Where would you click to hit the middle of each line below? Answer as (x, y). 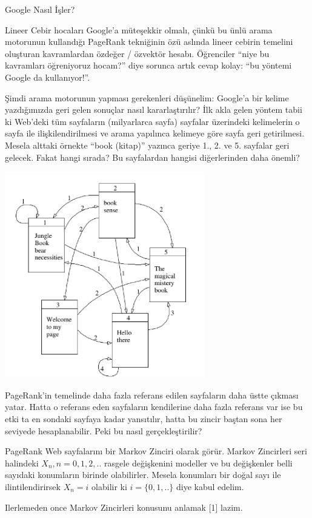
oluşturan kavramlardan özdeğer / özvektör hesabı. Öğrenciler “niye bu (137, 53)
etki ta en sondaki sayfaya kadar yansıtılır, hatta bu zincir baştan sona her (144, 419)
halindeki (22, 462)
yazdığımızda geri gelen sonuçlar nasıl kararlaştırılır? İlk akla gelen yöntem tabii (154, 109)
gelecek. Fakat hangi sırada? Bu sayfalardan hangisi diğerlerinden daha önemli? (152, 157)
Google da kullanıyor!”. (48, 77)
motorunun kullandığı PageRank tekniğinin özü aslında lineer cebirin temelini (149, 42)
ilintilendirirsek (33, 487)
